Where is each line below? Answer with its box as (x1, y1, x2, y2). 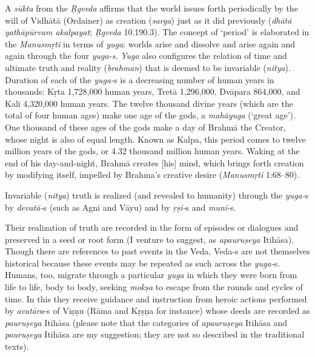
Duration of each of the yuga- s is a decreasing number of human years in (5, 73, 274, 86)
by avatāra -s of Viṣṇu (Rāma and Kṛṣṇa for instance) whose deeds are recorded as (5, 304, 310, 317)
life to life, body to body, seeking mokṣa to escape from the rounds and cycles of (5, 280, 303, 293)
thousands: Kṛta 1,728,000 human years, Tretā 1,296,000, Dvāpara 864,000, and (5, 85, 300, 98)
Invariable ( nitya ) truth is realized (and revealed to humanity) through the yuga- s (5, 188, 309, 201)
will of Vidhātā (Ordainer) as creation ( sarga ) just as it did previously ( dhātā (5, 13, 292, 26)
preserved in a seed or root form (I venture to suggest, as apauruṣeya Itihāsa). (5, 233, 294, 245)
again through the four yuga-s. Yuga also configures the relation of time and (5, 49, 287, 62)
